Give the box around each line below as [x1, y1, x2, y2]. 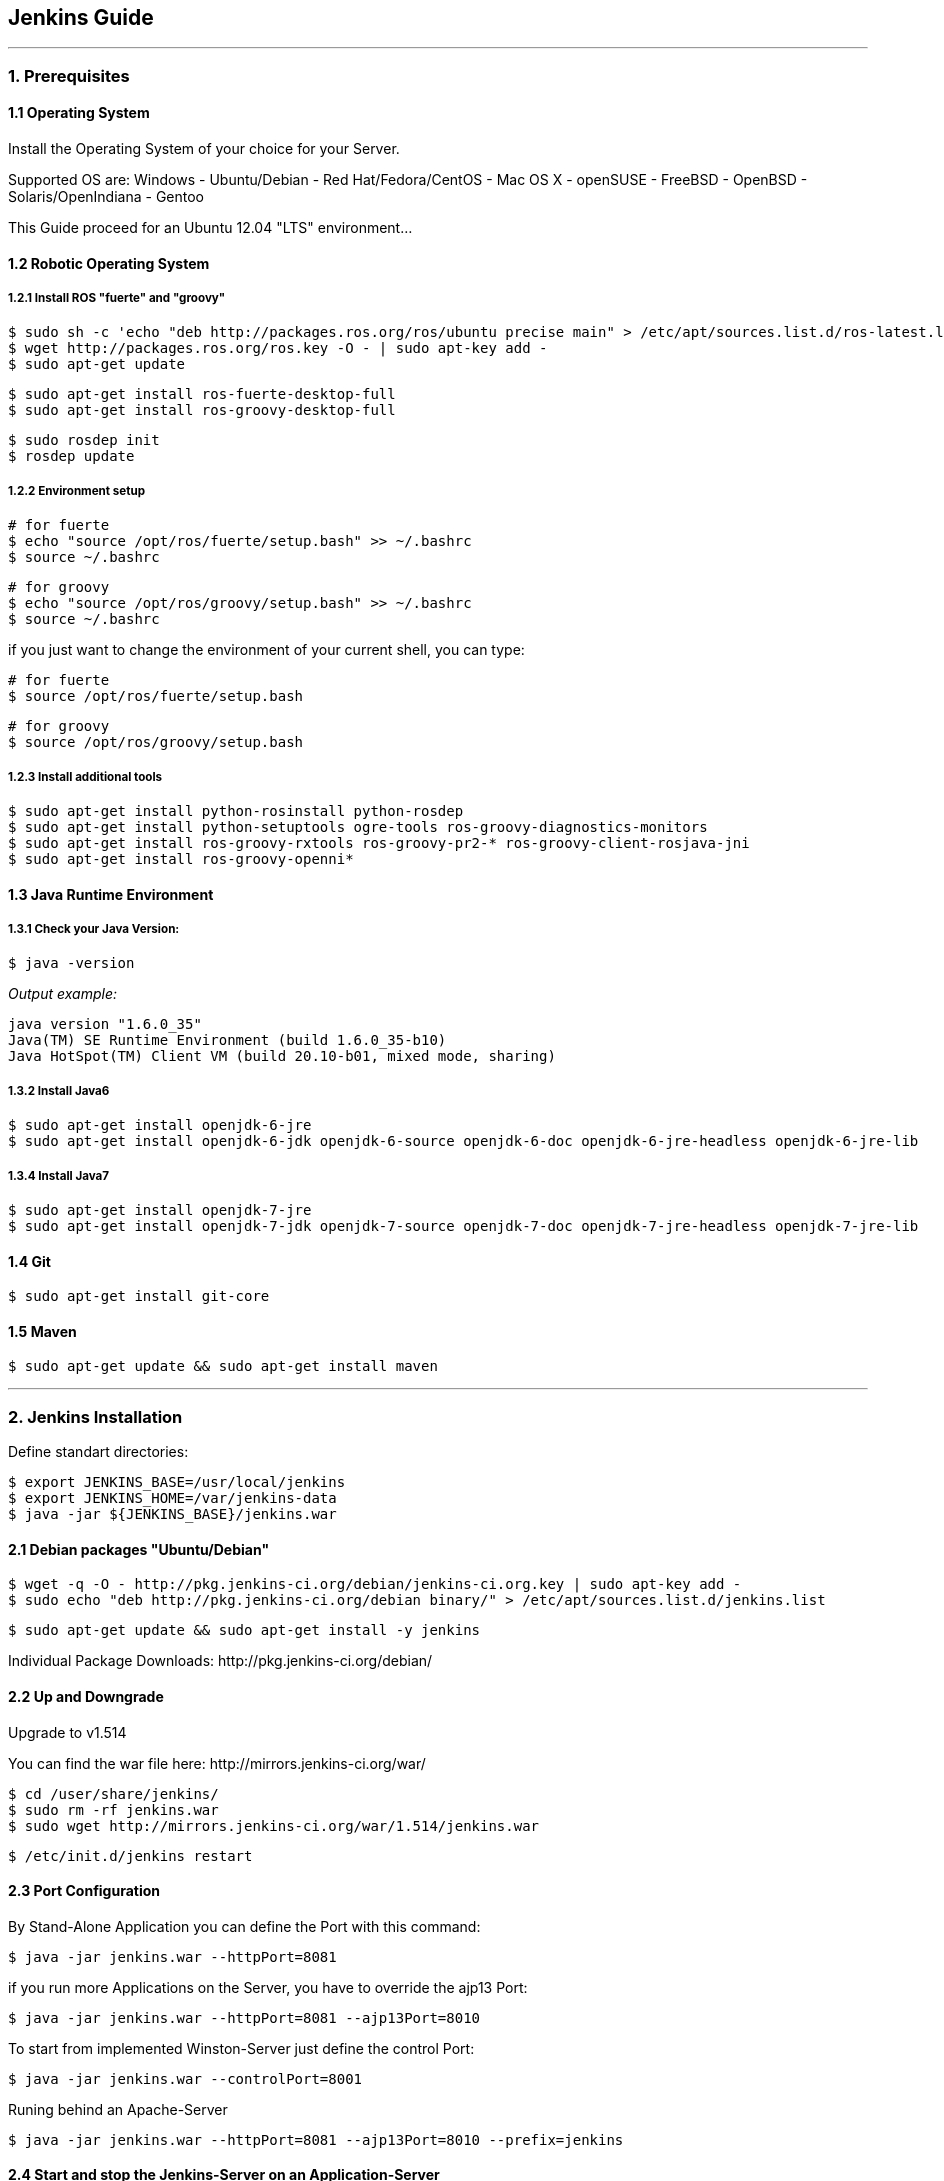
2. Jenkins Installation [8, 1406, 183, 1427]
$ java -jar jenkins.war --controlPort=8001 [8, 2070, 363, 2087]
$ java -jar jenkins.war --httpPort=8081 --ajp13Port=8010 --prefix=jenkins [8, 2131, 624, 2148]
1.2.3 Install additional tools [8, 769, 163, 784]
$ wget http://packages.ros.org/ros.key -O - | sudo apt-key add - [8, 340, 548, 357]
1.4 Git [8, 1252, 51, 1270]
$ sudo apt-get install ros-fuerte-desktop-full [8, 386, 396, 403]
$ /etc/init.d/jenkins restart [8, 1847, 253, 1864]
